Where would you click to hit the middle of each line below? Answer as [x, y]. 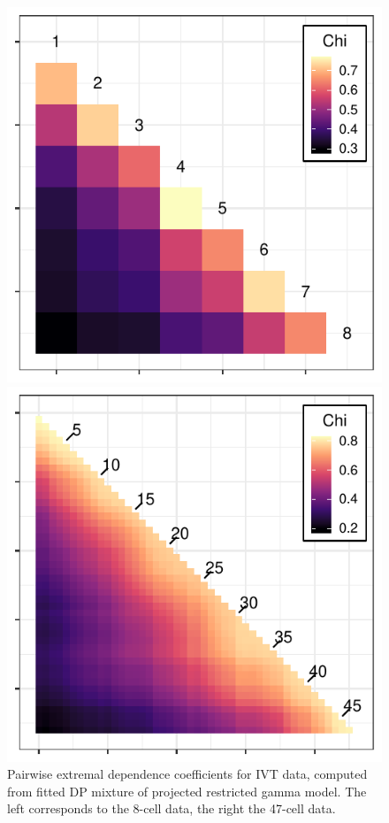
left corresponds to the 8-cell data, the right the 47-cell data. [172, 808]
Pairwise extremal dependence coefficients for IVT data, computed [187, 774]
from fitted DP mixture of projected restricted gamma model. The [187, 791]
